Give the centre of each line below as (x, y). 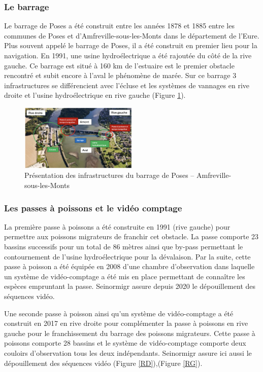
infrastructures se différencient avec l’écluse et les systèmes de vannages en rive (127, 85)
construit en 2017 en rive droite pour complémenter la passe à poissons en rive (126, 323)
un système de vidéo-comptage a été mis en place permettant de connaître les (125, 276)
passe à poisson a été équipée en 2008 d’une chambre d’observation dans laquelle (129, 266)
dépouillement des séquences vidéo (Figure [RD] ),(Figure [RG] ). (103, 363)
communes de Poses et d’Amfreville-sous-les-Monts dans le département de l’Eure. (132, 35)
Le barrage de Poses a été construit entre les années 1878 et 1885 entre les (119, 26)
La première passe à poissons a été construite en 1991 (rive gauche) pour (117, 226)
